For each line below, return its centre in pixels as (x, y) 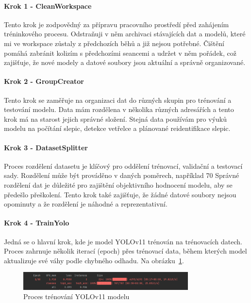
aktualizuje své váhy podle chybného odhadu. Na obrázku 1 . (94, 260)
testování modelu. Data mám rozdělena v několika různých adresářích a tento (119, 109)
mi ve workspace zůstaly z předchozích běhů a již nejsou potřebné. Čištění (114, 43)
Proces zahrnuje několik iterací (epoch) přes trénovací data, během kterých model (125, 251)
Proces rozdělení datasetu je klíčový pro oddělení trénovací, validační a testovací (123, 166)
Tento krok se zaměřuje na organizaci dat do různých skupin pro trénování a (118, 100)
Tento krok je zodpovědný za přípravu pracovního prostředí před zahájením (117, 24)
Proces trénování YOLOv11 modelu (76, 296)
